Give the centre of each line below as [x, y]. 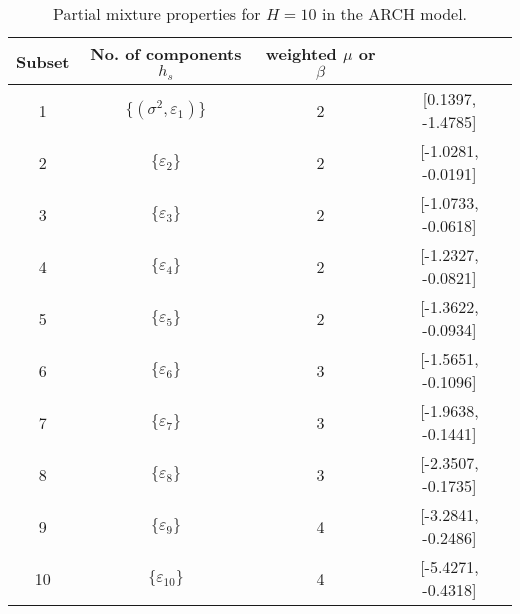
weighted [301, 53]
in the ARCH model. [394, 13]
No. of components [166, 54]
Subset [43, 61]
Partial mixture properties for [156, 13]
